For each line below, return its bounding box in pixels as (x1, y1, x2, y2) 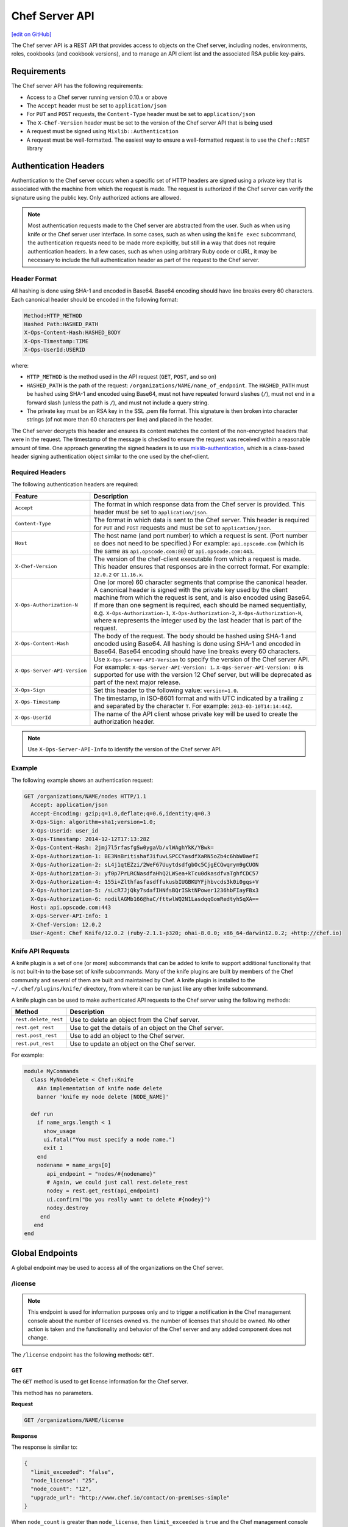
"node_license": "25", (30, 1477, 99, 1484)
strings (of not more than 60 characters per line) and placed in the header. (26, 416, 213, 423)
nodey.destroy (46, 1204, 89, 1212)
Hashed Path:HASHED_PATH (24, 321, 99, 327)
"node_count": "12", (30, 1485, 92, 1493)
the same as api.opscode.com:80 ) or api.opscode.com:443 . (93, 547, 254, 555)
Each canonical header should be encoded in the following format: (11, 296, 179, 303)
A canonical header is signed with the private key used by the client (93, 585, 288, 594)
